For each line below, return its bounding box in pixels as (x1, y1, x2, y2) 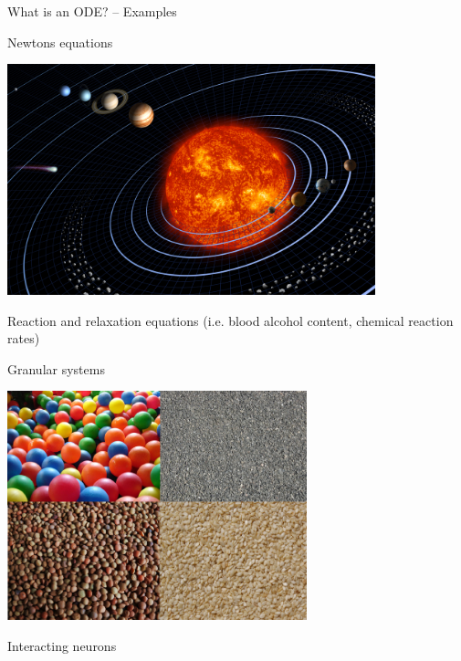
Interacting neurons (7, 635, 117, 655)
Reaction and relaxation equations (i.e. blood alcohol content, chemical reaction (7, 310, 454, 330)
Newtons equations (7, 32, 113, 51)
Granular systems (7, 359, 105, 378)
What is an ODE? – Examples (7, 2, 177, 20)
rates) (7, 329, 40, 348)
